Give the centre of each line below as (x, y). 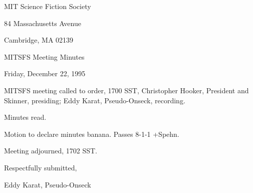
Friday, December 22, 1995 (45, 73)
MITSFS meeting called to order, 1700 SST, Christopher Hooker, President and (126, 90)
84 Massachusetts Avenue (43, 23)
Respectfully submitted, (41, 167)
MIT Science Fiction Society (48, 6)
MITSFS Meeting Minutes (44, 56)
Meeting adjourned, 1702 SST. (51, 151)
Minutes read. (25, 117)
